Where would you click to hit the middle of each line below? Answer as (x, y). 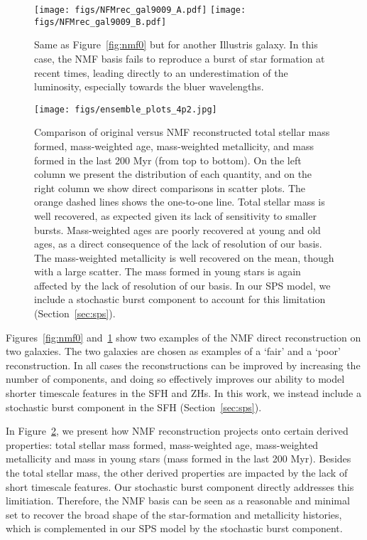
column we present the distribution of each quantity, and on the (173, 174)
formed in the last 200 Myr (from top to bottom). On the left (168, 160)
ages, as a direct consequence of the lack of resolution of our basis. (178, 244)
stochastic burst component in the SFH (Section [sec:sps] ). (134, 407)
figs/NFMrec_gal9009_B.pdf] (100, 22)
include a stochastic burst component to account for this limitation (180, 299)
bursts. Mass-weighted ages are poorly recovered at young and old (177, 229)
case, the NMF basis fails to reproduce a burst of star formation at (180, 58)
